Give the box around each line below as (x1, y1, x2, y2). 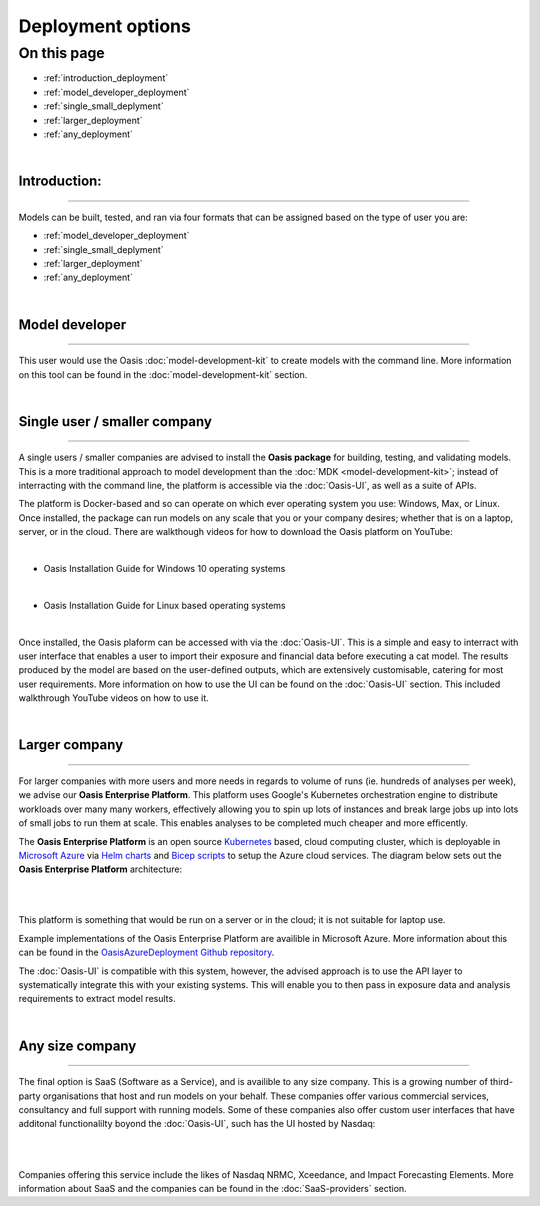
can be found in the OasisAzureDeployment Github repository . (18, 946, 275, 959)
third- (490, 1076, 514, 1088)
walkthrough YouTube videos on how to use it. (18, 692, 209, 704)
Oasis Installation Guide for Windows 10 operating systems (43, 563, 286, 575)
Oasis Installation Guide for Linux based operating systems (43, 599, 286, 611)
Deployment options (18, 15, 192, 37)
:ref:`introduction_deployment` (43, 72, 169, 84)
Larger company (18, 736, 124, 754)
